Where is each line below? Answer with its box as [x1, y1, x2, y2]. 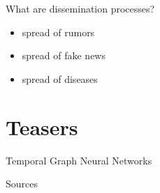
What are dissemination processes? [6, 1, 155, 15]
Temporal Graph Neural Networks [6, 153, 152, 167]
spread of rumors [22, 24, 95, 39]
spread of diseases [22, 71, 98, 86]
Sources [6, 176, 38, 191]
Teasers [6, 112, 78, 141]
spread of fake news [22, 48, 106, 63]
